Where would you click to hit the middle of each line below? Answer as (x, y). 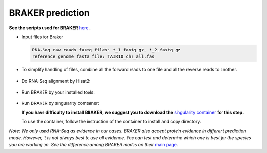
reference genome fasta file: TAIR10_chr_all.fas (93, 57)
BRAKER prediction (49, 13)
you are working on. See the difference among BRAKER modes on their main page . (93, 145)
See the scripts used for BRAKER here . (50, 28)
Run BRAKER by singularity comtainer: (61, 103)
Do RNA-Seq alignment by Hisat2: (56, 81)
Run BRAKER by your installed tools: (58, 92)
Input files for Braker (43, 37)
